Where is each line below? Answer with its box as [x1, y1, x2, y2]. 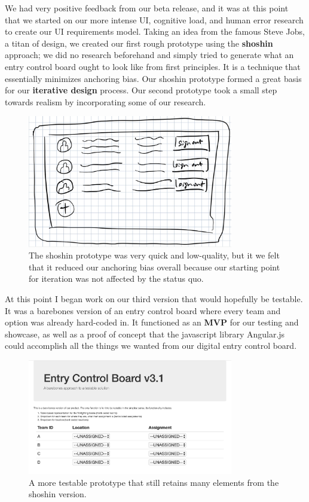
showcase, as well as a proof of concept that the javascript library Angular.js [5, 327, 285, 340]
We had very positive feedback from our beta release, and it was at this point [5, 2, 289, 14]
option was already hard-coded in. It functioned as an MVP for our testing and [5, 316, 299, 328]
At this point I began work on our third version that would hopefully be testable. [5, 293, 303, 305]
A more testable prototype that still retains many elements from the [29, 476, 279, 488]
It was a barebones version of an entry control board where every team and [5, 304, 281, 317]
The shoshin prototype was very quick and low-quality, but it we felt [29, 249, 280, 261]
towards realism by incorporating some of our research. [5, 95, 206, 108]
